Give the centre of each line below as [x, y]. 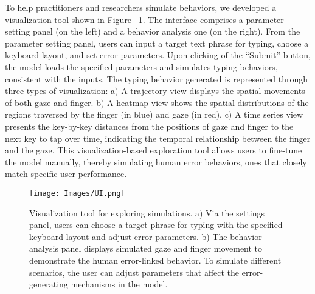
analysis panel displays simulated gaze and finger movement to [146, 248]
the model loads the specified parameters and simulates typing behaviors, [141, 66]
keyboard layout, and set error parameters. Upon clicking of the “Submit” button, [158, 55]
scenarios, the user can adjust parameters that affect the [134, 272]
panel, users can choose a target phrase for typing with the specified [156, 225]
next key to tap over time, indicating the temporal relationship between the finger [158, 138]
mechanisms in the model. [119, 284]
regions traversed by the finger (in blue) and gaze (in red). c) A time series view [154, 114]
